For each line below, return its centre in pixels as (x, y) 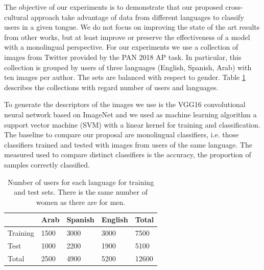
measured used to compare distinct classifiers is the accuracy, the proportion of (128, 154)
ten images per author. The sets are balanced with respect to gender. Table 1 (125, 77)
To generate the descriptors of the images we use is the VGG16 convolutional (125, 104)
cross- (234, 7)
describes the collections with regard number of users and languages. (111, 87)
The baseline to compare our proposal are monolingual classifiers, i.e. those (122, 134)
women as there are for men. (81, 202)
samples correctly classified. (47, 164)
